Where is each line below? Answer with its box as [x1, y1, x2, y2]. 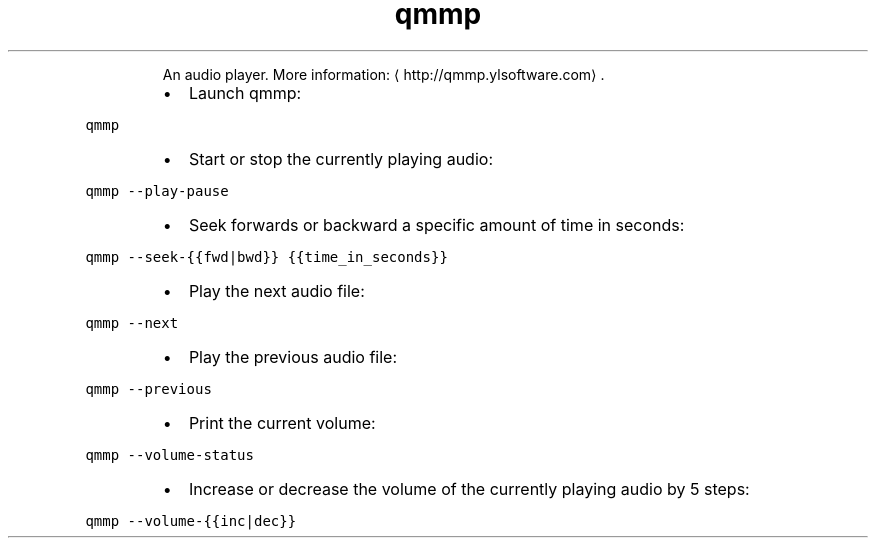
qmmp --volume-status [85, 446, 254, 463]
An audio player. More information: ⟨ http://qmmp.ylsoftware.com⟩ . [162, 65, 605, 83]
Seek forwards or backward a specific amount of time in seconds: [188, 214, 685, 235]
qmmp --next [85, 314, 179, 331]
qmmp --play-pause [85, 182, 229, 199]
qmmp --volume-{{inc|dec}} [85, 512, 297, 529]
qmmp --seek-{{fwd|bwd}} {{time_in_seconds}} [85, 248, 448, 265]
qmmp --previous [85, 380, 212, 397]
